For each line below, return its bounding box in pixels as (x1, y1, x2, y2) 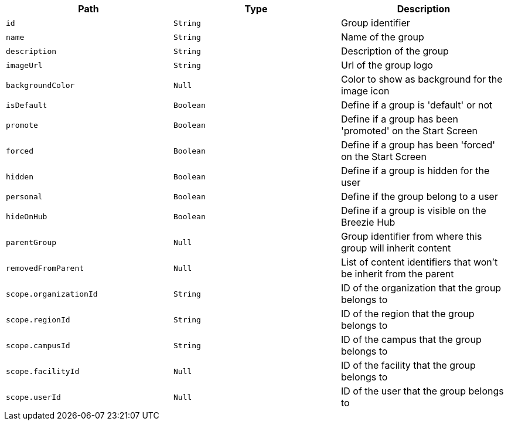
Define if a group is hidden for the (340, 165, 490, 176)
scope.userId (6, 392, 61, 402)
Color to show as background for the (340, 73, 503, 85)
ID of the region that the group (340, 308, 475, 319)
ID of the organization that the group (340, 282, 502, 294)
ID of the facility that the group (340, 359, 476, 371)
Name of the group (340, 31, 424, 43)
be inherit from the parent (340, 268, 454, 280)
